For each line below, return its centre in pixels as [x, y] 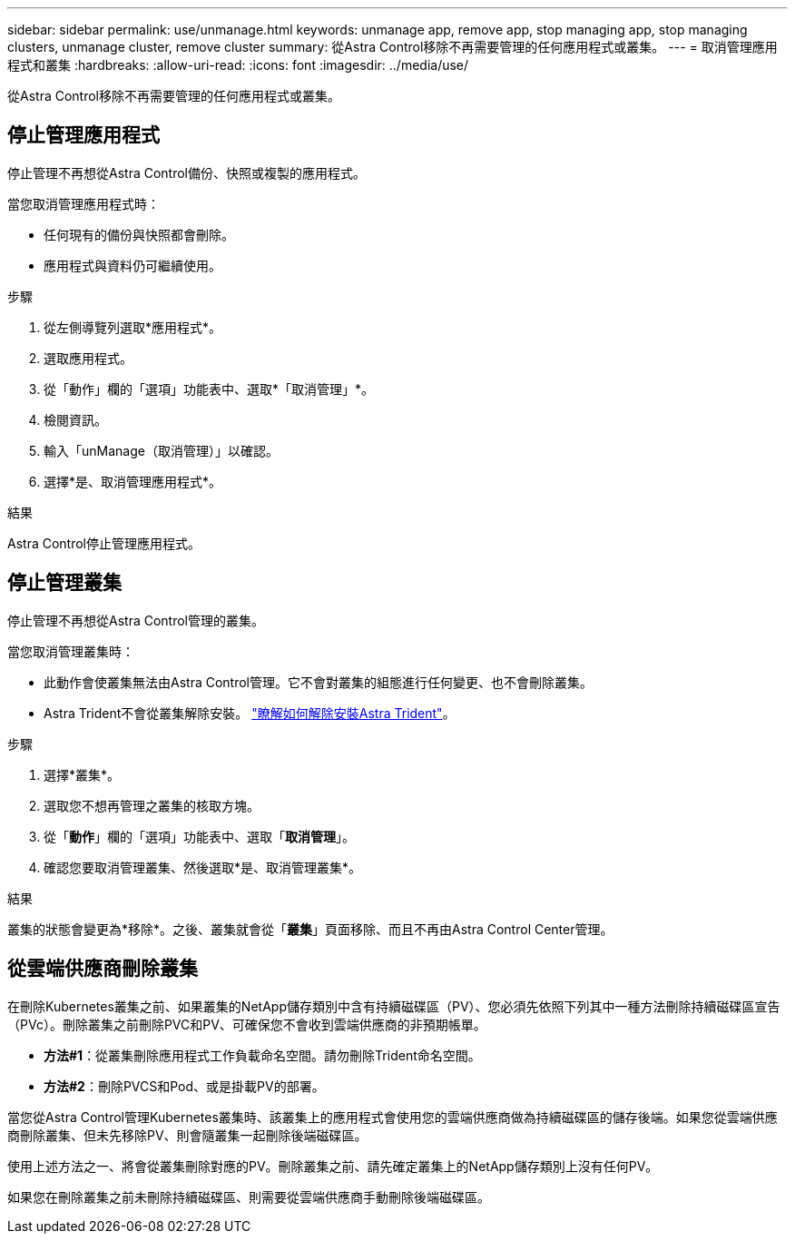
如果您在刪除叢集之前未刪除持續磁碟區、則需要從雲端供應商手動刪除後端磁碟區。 [249, 1197]
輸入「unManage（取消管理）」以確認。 [161, 450]
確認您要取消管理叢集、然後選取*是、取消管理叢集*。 [203, 867]
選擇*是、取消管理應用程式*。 [133, 481]
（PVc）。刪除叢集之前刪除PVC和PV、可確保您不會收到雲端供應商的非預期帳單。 [247, 1024]
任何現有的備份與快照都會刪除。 [139, 234]
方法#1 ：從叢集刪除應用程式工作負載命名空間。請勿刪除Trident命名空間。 [262, 1055]
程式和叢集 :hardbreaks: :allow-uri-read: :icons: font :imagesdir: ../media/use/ [238, 65]
